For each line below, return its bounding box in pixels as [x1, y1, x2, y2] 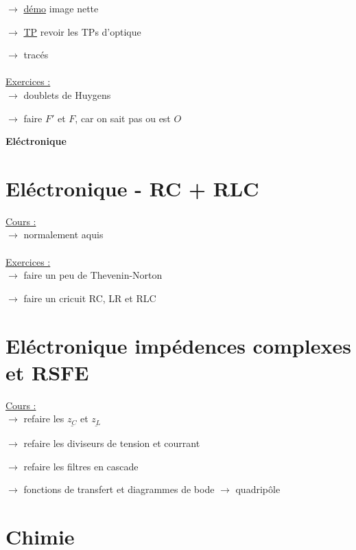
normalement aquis [23, 227, 104, 242]
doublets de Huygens [23, 87, 111, 102]
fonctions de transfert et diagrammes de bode [23, 482, 215, 496]
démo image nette [23, 1, 99, 15]
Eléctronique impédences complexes [5, 331, 351, 359]
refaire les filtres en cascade [23, 459, 139, 473]
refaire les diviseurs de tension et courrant [23, 436, 200, 450]
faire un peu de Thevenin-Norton [23, 268, 163, 282]
